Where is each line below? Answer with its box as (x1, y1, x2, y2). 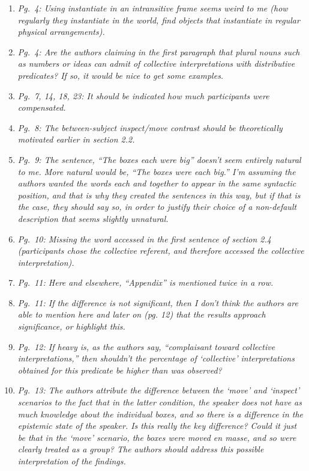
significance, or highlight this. (17, 320, 125, 333)
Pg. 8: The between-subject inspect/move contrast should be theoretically (17, 121, 283, 134)
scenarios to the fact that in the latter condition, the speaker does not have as (17, 396, 302, 408)
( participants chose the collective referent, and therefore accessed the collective (17, 244, 304, 257)
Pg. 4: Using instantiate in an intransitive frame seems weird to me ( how (17, 2, 288, 14)
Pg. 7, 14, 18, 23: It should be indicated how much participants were (17, 89, 269, 102)
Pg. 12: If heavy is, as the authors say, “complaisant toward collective (17, 340, 275, 352)
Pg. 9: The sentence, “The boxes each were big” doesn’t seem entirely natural (17, 153, 301, 165)
